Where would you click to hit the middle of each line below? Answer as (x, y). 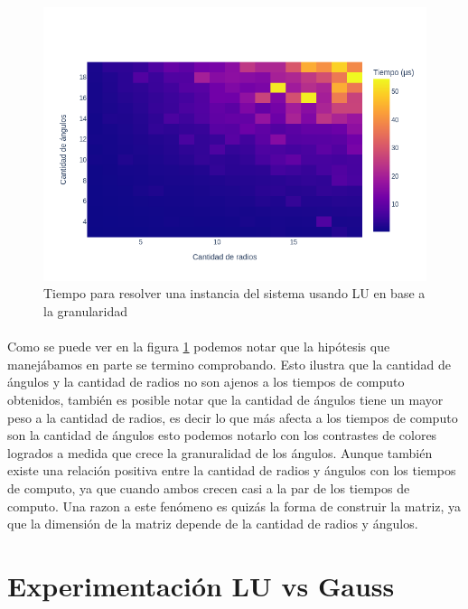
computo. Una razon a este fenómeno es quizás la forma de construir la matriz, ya (234, 506)
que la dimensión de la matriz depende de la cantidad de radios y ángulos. (213, 524)
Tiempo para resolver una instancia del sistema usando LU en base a (234, 293)
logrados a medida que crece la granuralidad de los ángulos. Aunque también (220, 452)
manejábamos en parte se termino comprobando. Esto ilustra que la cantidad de (229, 364)
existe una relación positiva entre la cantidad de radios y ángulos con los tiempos (232, 470)
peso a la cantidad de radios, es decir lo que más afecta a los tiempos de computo (233, 417)
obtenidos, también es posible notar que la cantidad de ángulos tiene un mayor (225, 399)
